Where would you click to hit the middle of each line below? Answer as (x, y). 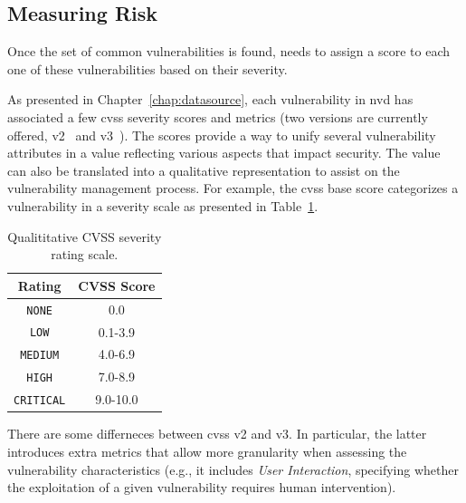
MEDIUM (40, 356)
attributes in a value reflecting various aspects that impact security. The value (224, 153)
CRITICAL (40, 401)
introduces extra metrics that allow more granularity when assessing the (207, 451)
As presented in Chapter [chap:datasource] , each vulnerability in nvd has (210, 99)
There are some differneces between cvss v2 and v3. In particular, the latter (217, 434)
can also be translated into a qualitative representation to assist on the (204, 170)
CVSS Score (117, 285)
